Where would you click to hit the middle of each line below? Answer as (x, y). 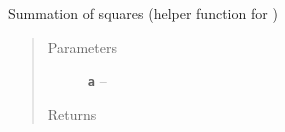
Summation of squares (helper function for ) (143, 13)
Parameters (82, 46)
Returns (72, 113)
